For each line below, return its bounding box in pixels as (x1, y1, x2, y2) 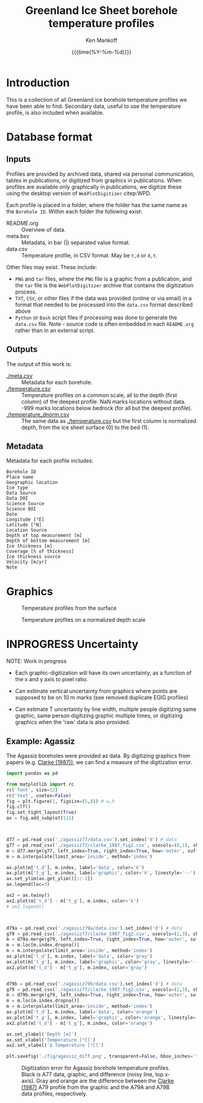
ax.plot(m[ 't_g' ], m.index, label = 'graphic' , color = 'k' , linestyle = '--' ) (6, 870, 196, 876)
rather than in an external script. (14, 327, 95, 334)
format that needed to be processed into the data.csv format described (14, 301, 193, 308)
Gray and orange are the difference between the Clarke (36, 1077, 174, 1085)
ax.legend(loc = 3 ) (6, 881, 50, 888)
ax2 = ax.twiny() (6, 892, 50, 898)
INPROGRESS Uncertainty (6, 638, 139, 651)
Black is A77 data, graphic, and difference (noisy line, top (21, 1071, 164, 1078)
